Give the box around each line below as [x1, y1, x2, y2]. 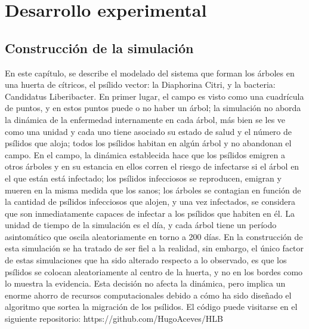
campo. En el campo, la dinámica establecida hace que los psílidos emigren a [5, 148, 285, 161]
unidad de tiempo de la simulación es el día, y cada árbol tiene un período [5, 219, 277, 231]
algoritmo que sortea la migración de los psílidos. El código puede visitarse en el [5, 300, 298, 313]
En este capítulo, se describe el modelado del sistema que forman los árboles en [5, 66, 295, 79]
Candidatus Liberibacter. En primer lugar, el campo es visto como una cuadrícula [5, 90, 304, 102]
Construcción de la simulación [5, 38, 194, 57]
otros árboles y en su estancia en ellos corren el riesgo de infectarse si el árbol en [5, 160, 299, 173]
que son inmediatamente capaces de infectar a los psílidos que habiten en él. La [5, 207, 295, 219]
